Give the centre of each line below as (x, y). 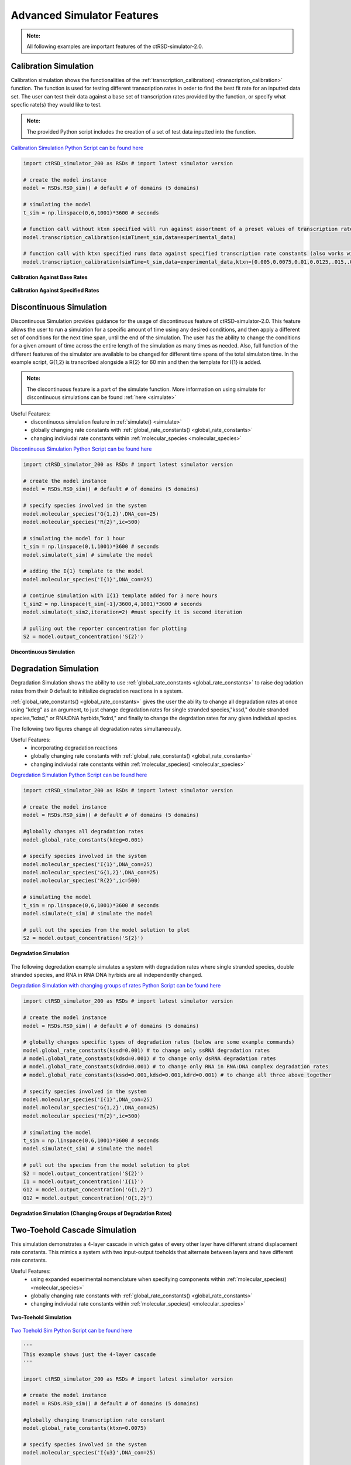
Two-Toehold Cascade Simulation (74, 1230)
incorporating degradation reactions (74, 748)
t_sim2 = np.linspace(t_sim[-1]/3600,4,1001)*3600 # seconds (113, 604)
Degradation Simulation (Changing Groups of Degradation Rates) (91, 1213)
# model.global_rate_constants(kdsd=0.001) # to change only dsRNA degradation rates (149, 1059)
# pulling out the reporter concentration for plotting (105, 629)
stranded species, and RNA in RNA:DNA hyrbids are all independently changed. (107, 975)
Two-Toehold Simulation (41, 1317)
